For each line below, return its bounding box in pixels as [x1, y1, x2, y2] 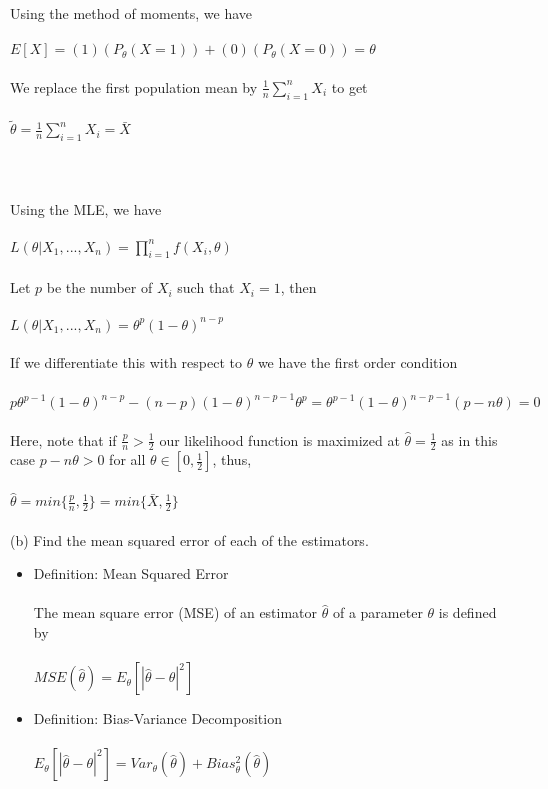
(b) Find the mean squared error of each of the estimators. [10, 529, 369, 550]
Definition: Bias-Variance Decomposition [33, 708, 282, 729]
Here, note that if [10, 429, 117, 450]
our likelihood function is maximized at [159, 429, 400, 450]
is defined [438, 602, 497, 623]
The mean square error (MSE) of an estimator [33, 602, 318, 623]
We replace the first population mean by [10, 76, 258, 97]
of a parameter [332, 602, 423, 623]
